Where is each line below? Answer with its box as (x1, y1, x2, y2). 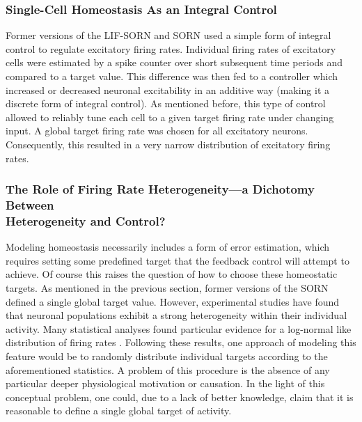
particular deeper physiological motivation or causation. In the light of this (6, 376, 325, 391)
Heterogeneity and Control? (6, 212, 166, 229)
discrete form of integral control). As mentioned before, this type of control (6, 96, 326, 111)
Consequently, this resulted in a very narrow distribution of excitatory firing (6, 136, 331, 151)
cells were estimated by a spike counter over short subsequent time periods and (6, 55, 343, 70)
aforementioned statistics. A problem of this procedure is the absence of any (6, 362, 330, 377)
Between (6, 196, 54, 213)
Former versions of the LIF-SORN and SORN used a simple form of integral (6, 28, 331, 42)
